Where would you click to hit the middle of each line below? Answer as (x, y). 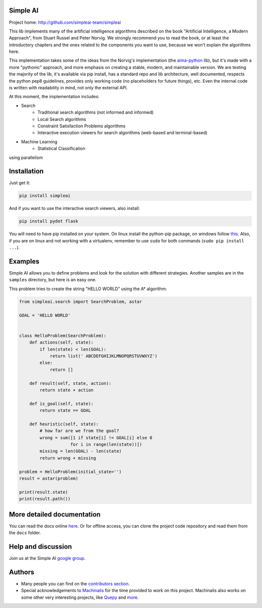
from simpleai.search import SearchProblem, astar (81, 302)
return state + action (67, 390)
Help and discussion (41, 547)
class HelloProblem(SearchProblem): (63, 336)
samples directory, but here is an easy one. (53, 280)
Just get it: (20, 183)
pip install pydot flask (49, 221)
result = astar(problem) (49, 478)
